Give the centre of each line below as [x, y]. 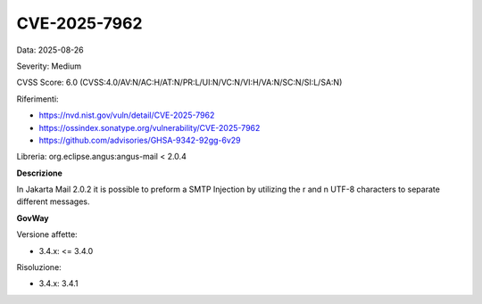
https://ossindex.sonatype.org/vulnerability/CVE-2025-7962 [150, 127]
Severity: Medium [49, 66]
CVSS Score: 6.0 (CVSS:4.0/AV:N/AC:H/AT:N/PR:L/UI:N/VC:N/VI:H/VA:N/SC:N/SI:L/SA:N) [179, 82]
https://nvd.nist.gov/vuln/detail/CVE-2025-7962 [127, 115]
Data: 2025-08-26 [50, 50]
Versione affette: [47, 234]
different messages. [53, 201]
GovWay [33, 218]
